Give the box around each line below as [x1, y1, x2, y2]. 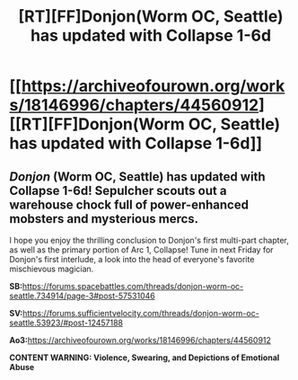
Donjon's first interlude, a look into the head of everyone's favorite [9, 254, 255, 264]
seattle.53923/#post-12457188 [9, 317, 124, 328]
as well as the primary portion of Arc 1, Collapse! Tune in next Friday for [9, 244, 274, 255]
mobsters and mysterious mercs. [9, 211, 199, 226]
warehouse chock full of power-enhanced [9, 197, 250, 212]
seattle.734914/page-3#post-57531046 [9, 290, 155, 301]
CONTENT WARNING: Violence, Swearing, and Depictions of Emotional [9, 352, 280, 363]
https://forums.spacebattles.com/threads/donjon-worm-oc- [22, 281, 244, 291]
